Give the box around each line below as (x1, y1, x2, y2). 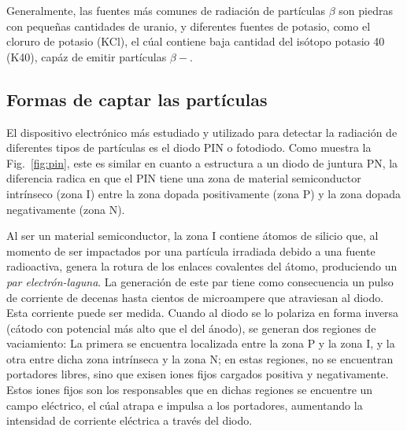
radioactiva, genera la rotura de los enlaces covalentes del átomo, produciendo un (6, 258, 398, 274)
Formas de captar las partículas (6, 87, 268, 111)
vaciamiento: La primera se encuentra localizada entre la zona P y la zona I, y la (6, 335, 395, 352)
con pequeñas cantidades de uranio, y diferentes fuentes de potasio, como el (6, 17, 371, 34)
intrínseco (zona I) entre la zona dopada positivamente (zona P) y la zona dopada (6, 185, 401, 201)
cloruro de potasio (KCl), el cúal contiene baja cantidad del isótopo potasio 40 (6, 33, 385, 50)
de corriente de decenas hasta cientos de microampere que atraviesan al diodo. (6, 289, 384, 305)
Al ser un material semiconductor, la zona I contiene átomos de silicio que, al (6, 227, 379, 244)
